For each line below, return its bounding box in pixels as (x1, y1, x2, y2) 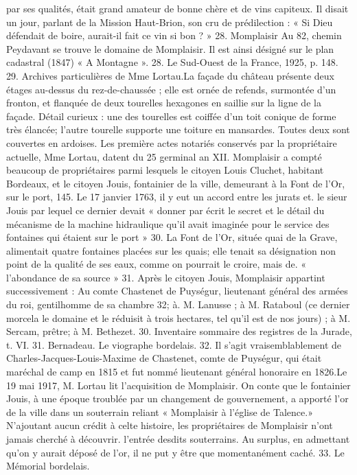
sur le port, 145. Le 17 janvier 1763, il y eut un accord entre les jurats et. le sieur (6, 189, 347, 204)
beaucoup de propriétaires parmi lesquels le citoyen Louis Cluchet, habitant (6, 163, 324, 177)
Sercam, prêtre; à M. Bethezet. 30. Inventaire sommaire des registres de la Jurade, (6, 324, 352, 338)
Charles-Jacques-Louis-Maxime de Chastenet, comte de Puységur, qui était (6, 351, 322, 365)
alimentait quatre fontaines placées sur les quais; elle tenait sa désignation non (6, 243, 336, 257)
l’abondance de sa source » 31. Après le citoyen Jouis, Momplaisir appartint (6, 270, 325, 284)
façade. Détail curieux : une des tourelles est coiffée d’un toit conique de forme (6, 108, 336, 123)
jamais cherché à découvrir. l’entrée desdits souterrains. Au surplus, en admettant (6, 432, 350, 445)
